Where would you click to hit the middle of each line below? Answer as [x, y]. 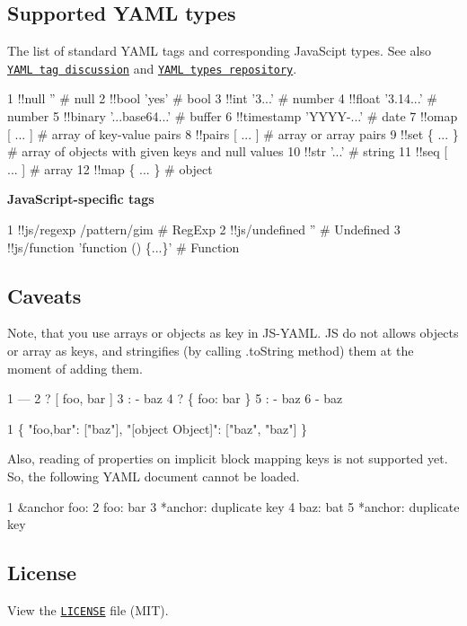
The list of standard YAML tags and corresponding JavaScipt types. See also [219, 51]
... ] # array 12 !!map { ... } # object [110, 168]
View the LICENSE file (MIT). [88, 609]
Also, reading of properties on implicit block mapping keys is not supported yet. [228, 458]
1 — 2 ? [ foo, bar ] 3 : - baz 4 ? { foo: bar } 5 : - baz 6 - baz [175, 398]
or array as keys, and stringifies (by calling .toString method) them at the [211, 350]
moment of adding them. [75, 368]
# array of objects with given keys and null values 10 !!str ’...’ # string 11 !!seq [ [228, 151]
